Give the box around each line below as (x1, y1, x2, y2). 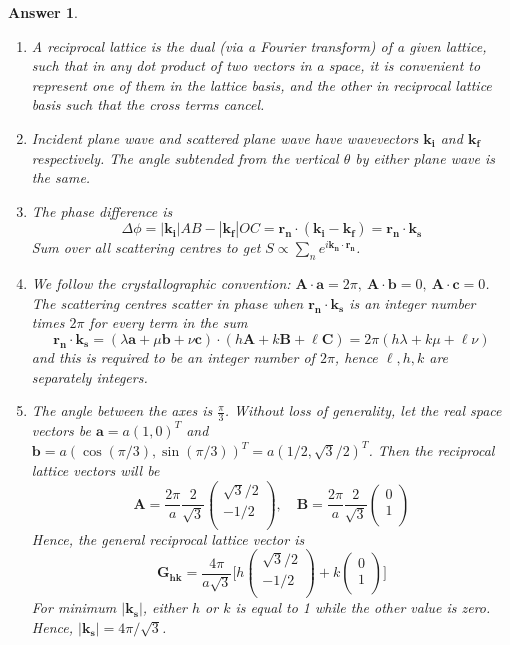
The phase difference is (31, 200, 173, 221)
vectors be (31, 419, 92, 440)
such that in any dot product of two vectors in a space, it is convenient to (31, 55, 481, 76)
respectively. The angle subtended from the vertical (31, 147, 339, 168)
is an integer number (349, 292, 476, 313)
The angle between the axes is (31, 400, 213, 421)
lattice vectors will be (31, 460, 160, 481)
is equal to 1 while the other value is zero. (235, 597, 491, 618)
